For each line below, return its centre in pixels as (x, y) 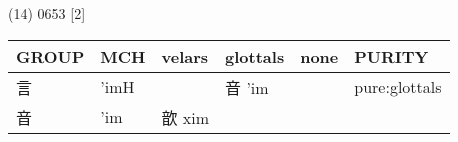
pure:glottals (398, 87)
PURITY (391, 56)
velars (185, 56)
